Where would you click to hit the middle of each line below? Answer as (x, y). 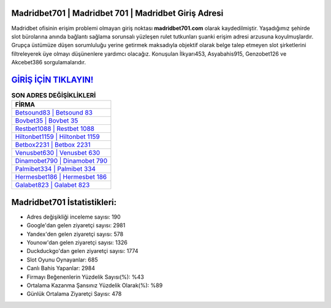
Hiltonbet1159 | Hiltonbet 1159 (58, 137)
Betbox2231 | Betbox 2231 (53, 145)
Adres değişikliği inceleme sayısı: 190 (74, 217)
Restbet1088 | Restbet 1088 (55, 129)
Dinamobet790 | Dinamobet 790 (61, 161)
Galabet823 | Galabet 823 (52, 185)
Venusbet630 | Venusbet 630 (58, 153)
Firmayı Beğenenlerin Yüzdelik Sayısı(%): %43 (85, 277)
